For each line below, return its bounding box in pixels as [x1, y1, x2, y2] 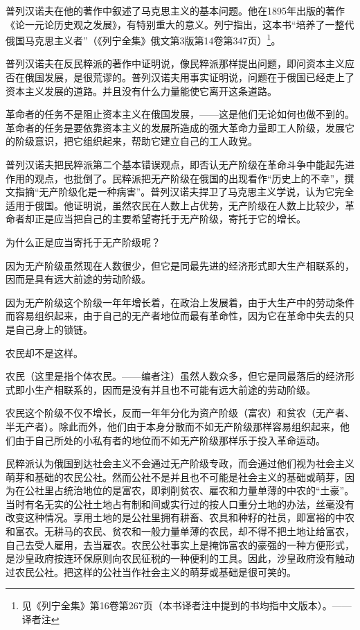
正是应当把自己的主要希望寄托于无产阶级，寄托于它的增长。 [34, 211, 306, 226]
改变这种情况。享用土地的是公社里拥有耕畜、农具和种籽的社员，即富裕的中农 [6, 510, 354, 525]
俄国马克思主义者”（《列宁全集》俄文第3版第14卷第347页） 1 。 [6, 31, 281, 47]
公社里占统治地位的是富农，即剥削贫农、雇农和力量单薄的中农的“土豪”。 [24, 483, 354, 498]
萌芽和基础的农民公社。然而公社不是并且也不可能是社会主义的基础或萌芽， [6, 469, 345, 484]
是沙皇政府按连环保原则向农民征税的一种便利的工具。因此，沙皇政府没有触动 [6, 551, 354, 566]
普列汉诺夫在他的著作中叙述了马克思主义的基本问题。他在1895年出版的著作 [6, 3, 345, 17]
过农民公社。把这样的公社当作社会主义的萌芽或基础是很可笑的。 [6, 564, 296, 579]
